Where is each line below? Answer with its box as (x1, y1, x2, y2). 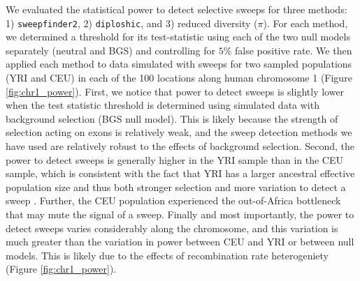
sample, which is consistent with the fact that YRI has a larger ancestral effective (6, 166, 355, 181)
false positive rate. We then (235, 43, 352, 57)
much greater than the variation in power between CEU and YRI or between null (6, 234, 354, 249)
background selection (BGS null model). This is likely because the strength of (6, 111, 338, 126)
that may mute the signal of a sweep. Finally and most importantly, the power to (6, 206, 354, 221)
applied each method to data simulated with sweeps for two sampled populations (6, 56, 352, 71)
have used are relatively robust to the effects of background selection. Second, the (6, 139, 354, 153)
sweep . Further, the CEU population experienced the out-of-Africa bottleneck (6, 193, 341, 208)
